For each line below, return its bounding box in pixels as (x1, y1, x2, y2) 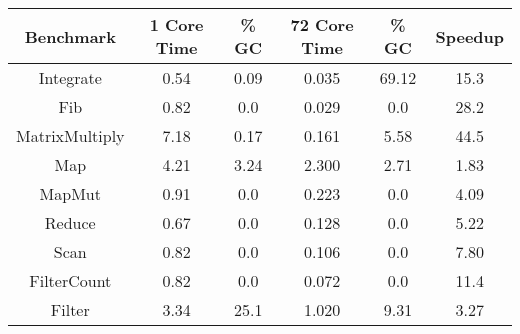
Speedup (435, 24, 504, 48)
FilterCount (29, 269, 112, 292)
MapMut (39, 182, 101, 205)
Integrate (38, 66, 102, 89)
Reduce (44, 211, 96, 234)
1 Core (149, 13, 204, 36)
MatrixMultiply (16, 124, 125, 147)
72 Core (290, 13, 354, 36)
